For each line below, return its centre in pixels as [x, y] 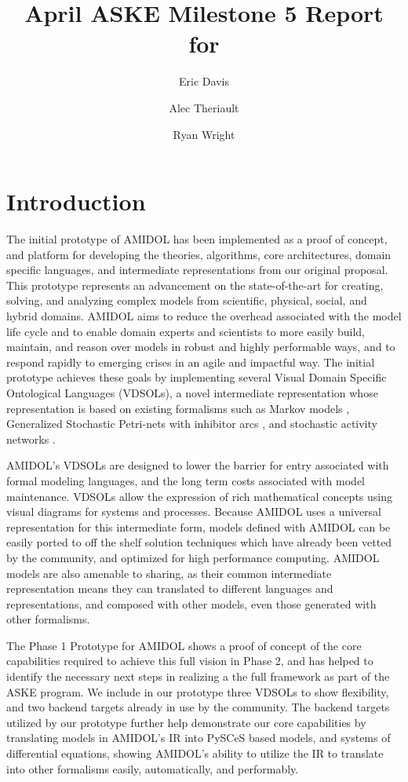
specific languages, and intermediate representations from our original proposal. [197, 270]
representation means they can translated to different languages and [170, 588]
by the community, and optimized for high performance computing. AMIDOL [193, 557]
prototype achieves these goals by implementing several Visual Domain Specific [197, 377]
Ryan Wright [204, 134]
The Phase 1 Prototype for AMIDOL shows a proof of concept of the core [184, 645]
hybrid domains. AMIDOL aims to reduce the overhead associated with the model [204, 316]
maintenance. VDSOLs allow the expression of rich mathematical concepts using [199, 496]
